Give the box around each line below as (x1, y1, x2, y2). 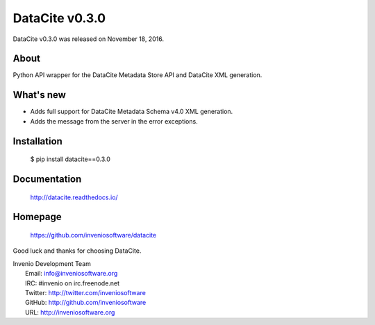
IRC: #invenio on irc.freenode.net (25, 278, 120, 287)
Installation (12, 135, 62, 147)
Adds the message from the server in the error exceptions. (30, 117, 198, 125)
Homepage (12, 211, 62, 223)
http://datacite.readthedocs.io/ (30, 193, 118, 201)
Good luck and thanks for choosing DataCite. (12, 247, 142, 255)
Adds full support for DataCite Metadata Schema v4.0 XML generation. (30, 108, 233, 116)
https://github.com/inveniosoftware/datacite (30, 231, 156, 239)
